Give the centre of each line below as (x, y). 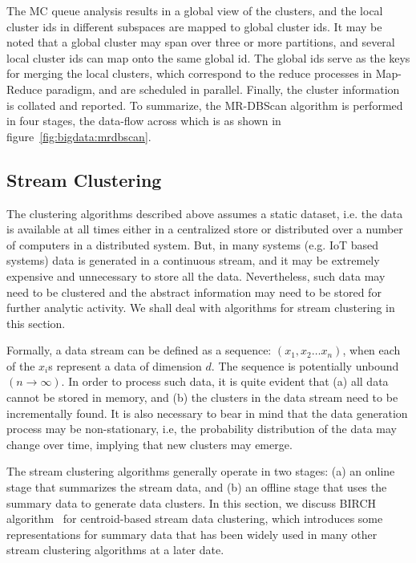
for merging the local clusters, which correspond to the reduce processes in (190, 73)
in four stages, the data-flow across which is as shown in (144, 121)
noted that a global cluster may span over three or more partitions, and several (201, 42)
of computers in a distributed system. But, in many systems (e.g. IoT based (193, 244)
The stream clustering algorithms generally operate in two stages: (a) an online (201, 471)
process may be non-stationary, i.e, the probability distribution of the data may (202, 429)
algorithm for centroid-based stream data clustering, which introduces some (195, 518)
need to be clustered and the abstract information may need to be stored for (194, 292)
